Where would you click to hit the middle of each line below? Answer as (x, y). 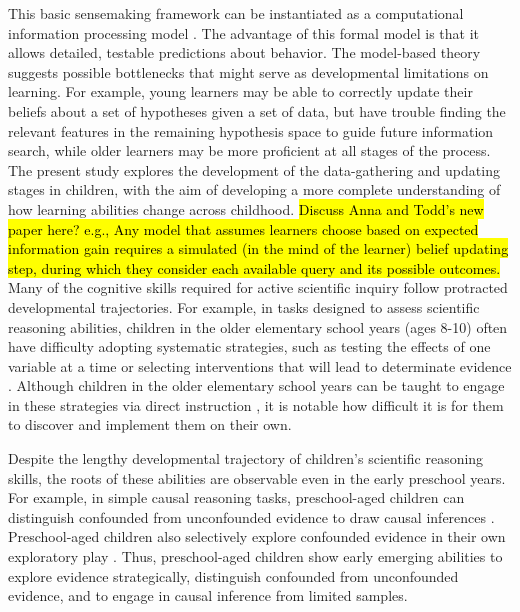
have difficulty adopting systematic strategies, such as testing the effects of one (249, 346)
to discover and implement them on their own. (150, 424)
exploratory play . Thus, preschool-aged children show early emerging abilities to (255, 556)
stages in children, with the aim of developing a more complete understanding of (254, 189)
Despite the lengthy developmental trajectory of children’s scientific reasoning (246, 458)
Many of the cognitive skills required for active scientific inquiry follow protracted (258, 287)
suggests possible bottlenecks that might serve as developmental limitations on (248, 71)
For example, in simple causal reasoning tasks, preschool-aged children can (236, 497)
